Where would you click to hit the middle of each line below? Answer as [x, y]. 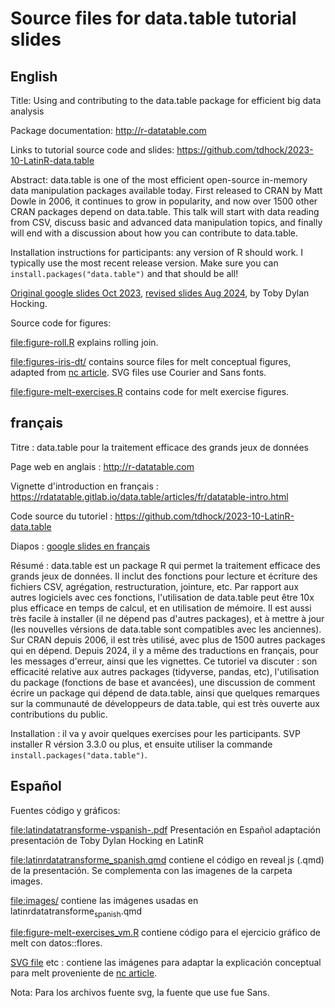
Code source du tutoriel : [61, 516]
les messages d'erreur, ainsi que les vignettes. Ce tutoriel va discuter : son [164, 661]
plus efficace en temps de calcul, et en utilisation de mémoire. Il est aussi [161, 608]
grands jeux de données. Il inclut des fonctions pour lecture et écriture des [164, 576]
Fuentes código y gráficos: [65, 810]
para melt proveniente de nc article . [84, 973]
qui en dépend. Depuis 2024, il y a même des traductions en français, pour [164, 650]
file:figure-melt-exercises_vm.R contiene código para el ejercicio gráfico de [165, 933]
